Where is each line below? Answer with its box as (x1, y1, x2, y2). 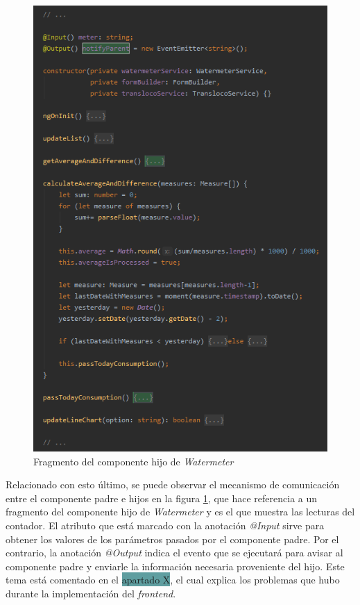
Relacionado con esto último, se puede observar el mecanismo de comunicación (6, 477, 340, 492)
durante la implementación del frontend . (6, 586, 176, 601)
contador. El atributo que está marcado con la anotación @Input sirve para (6, 518, 325, 533)
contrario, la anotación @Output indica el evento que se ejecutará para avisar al (6, 545, 343, 560)
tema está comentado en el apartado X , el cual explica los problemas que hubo (6, 572, 340, 587)
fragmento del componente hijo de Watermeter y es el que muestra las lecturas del (6, 504, 355, 519)
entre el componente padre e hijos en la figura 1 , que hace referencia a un (6, 490, 318, 505)
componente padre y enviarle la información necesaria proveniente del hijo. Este (6, 558, 345, 573)
